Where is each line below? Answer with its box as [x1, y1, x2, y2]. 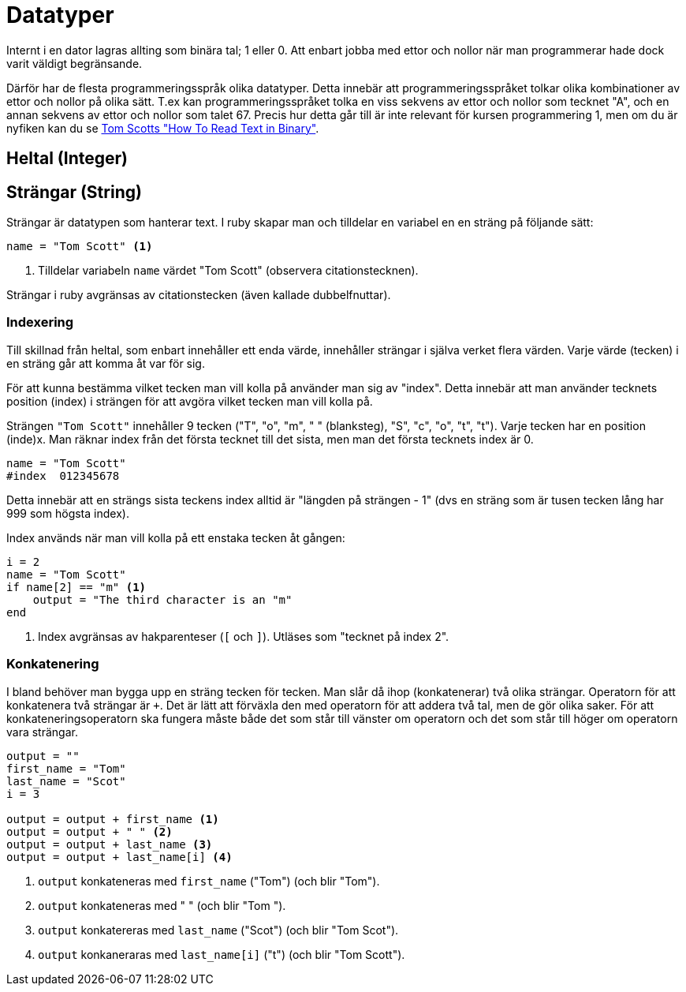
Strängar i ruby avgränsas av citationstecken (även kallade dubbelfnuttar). [6, 288, 391, 302]
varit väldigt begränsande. [6, 56, 143, 70]
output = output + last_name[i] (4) [6, 850, 233, 863]
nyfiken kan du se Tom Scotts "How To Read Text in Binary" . [6, 121, 319, 135]
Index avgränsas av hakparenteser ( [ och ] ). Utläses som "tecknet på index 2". [38, 629, 449, 643]
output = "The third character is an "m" [32, 593, 293, 606]
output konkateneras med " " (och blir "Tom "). [38, 898, 286, 912]
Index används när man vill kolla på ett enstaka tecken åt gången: [6, 530, 345, 545]
